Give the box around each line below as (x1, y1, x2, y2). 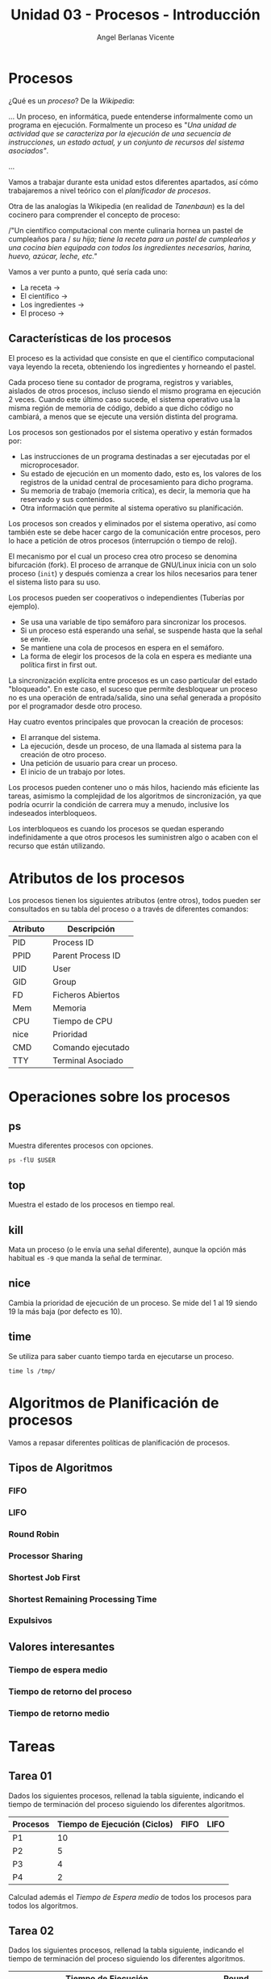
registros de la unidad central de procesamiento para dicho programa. (19, 477, 253, 487)
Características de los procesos (8, 332, 172, 345)
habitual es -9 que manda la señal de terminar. (8, 1253, 163, 1263)
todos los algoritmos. (8, 1901, 78, 1910)
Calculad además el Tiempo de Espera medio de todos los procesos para (8, 1892, 252, 1902)
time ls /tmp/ (8, 1366, 56, 1375)
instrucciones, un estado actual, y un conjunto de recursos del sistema (8, 137, 244, 147)
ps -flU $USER (8, 1157, 56, 1165)
